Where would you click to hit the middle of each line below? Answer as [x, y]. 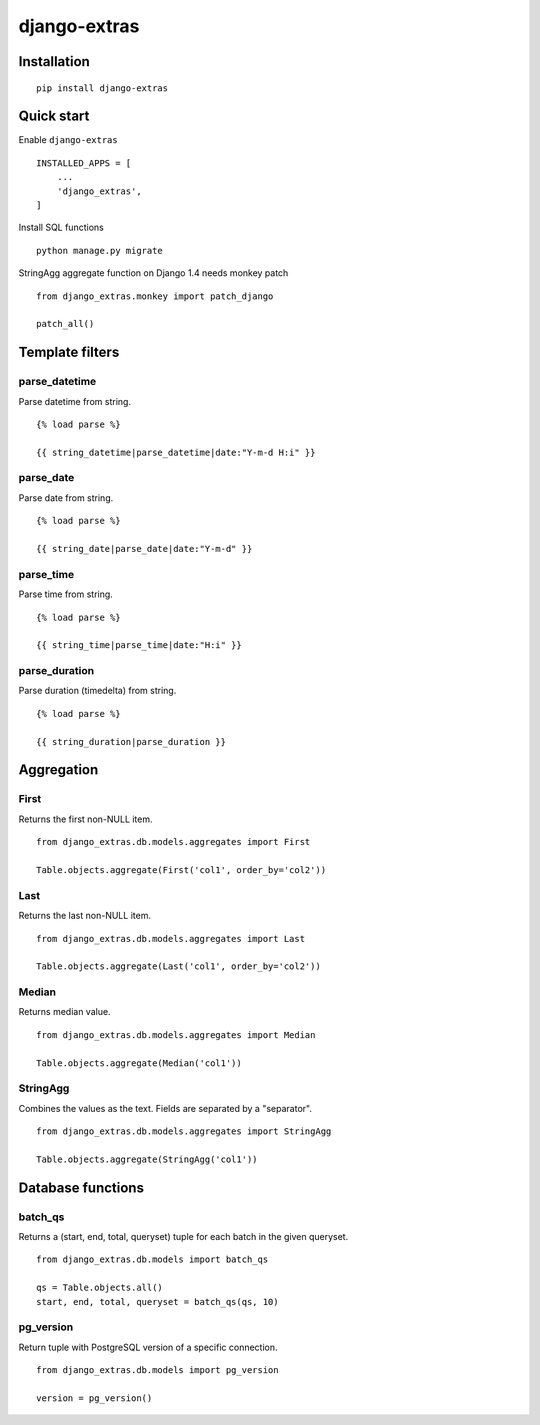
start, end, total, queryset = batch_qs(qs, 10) [157, 1301]
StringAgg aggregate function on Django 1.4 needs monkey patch [153, 273]
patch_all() [65, 324]
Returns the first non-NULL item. [86, 819]
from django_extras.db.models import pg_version [157, 1370]
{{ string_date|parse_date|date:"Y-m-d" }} [144, 549]
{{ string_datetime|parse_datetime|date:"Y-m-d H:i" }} [176, 452]
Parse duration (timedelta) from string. [97, 691]
